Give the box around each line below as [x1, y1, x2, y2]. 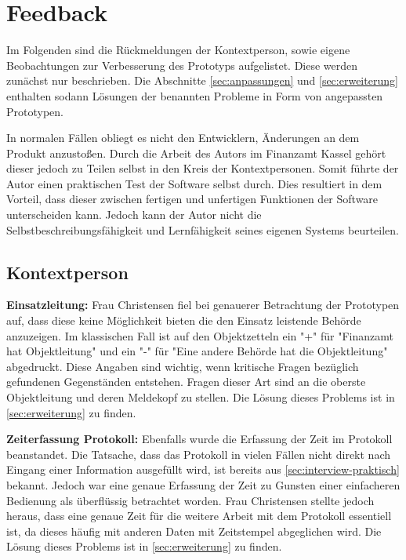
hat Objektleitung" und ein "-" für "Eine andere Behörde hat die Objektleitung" [6, 343, 388, 359]
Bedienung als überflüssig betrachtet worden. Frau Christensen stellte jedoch [6, 492, 375, 508]
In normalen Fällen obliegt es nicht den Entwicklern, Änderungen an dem [6, 129, 360, 146]
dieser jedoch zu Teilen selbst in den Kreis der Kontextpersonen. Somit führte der [6, 160, 399, 176]
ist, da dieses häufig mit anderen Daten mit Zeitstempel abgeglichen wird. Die [6, 522, 382, 539]
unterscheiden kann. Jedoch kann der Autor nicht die [6, 206, 262, 223]
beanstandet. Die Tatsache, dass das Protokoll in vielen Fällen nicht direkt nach [6, 445, 390, 462]
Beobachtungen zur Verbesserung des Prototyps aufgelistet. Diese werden [6, 56, 358, 73]
